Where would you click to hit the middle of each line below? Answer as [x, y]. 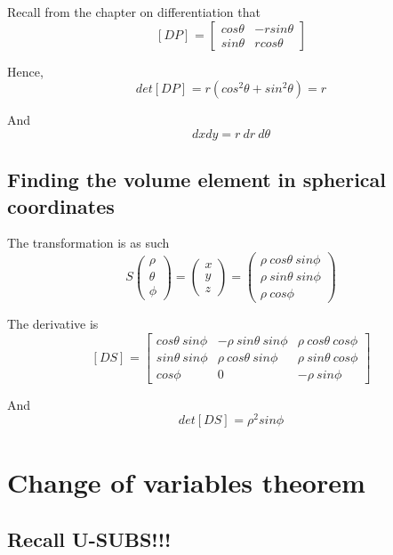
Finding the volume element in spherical [197, 180]
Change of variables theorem [186, 482]
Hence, [25, 71]
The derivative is [53, 324]
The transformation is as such [88, 243]
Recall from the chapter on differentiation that [134, 12]
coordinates [61, 205]
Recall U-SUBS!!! [89, 539]
